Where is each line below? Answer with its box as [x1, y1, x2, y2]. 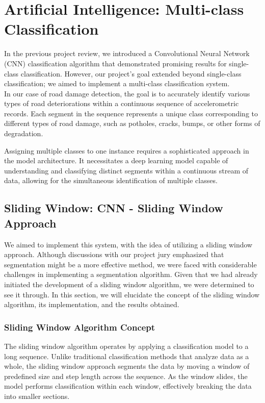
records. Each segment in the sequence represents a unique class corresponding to [4, 108, 258, 118]
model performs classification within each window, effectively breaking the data [4, 381, 252, 391]
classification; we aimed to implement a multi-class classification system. [4, 78, 230, 89]
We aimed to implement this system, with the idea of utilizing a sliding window [4, 239, 253, 249]
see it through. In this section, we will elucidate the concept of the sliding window [4, 289, 260, 299]
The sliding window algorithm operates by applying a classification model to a [4, 341, 249, 351]
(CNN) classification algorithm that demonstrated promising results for [4, 58, 227, 68]
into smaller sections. [4, 390, 70, 401]
